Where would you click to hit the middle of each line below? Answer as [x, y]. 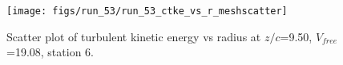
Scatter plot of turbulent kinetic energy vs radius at [134, 36]
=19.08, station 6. [50, 52]
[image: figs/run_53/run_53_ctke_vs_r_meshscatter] [147, 11]
